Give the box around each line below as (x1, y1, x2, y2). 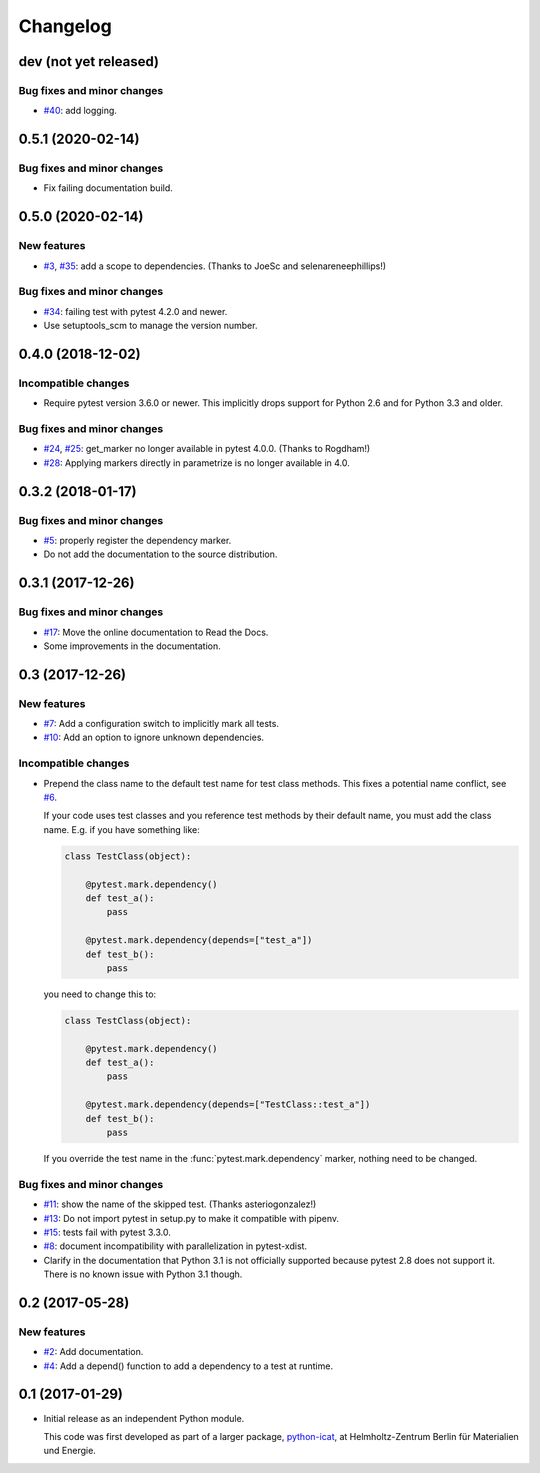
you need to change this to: (43, 988, 157, 1000)
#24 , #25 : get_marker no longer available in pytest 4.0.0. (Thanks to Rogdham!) (43, 443, 371, 455)
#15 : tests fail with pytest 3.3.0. (43, 1226, 172, 1238)
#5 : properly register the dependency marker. (43, 535, 232, 546)
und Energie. (43, 1445, 97, 1457)
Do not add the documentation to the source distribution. (43, 548, 278, 560)
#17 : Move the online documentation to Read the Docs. (43, 626, 269, 638)
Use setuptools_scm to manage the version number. (43, 320, 258, 332)
